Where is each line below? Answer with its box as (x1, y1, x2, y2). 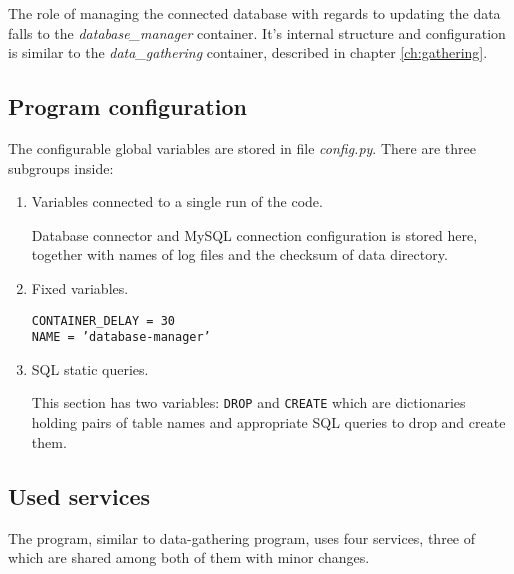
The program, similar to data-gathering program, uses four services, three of (8, 527, 476, 548)
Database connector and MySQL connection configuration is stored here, (31, 224, 478, 245)
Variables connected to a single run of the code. (31, 191, 323, 212)
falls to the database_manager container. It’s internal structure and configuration (8, 22, 506, 43)
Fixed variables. (31, 277, 129, 298)
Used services (8, 480, 150, 511)
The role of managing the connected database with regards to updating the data (8, 3, 501, 23)
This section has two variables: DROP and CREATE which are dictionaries (31, 392, 466, 413)
